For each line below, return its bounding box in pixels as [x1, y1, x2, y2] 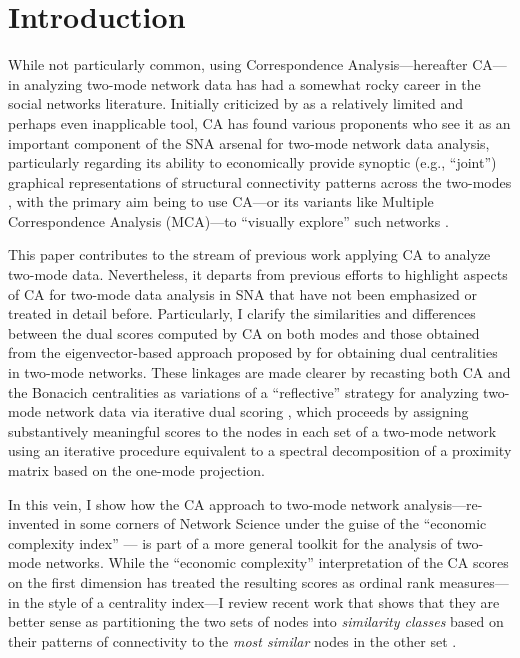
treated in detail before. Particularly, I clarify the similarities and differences [8, 303, 476, 324]
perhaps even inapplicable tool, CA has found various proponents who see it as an [8, 112, 511, 133]
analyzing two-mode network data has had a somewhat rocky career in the [24, 73, 481, 94]
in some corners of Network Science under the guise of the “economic [63, 513, 487, 534]
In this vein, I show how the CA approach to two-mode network [8, 493, 400, 514]
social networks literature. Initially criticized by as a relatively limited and [8, 93, 464, 114]
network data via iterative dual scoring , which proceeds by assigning [45, 401, 469, 422]
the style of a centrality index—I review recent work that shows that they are [24, 591, 500, 612]
